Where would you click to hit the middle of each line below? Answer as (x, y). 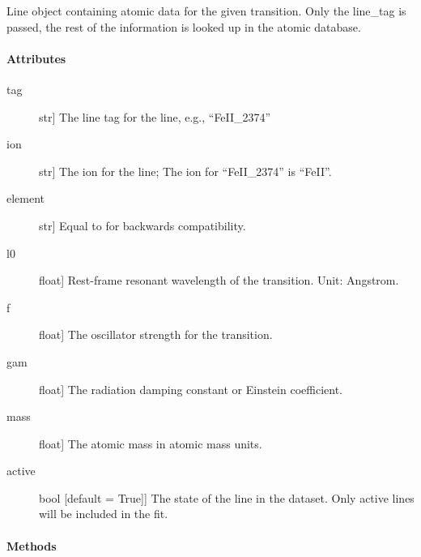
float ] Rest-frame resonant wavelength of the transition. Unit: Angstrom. (219, 280)
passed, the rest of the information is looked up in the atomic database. (184, 26)
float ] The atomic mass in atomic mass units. (151, 443)
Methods (32, 545)
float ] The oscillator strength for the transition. (156, 334)
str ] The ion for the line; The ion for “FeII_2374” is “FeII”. (185, 171)
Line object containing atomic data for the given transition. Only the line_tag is (206, 11)
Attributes (36, 58)
